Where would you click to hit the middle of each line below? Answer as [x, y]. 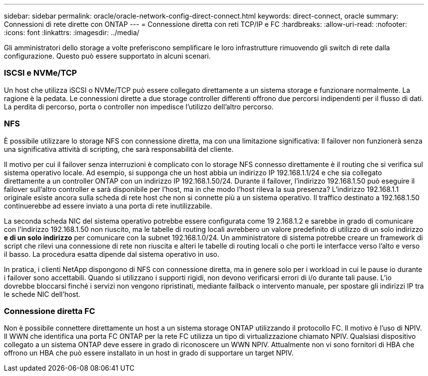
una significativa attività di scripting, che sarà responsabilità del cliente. [119, 149]
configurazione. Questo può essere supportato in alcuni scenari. [107, 56]
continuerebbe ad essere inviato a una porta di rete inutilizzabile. [108, 206]
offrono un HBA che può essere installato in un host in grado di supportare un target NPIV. [149, 353]
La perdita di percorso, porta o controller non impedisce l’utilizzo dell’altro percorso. [139, 106]
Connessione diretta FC [50, 311]
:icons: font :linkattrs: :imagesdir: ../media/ [72, 32]
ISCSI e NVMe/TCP [41, 73]
